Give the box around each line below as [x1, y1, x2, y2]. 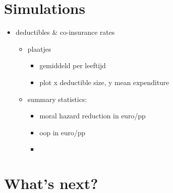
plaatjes [27, 43, 51, 54]
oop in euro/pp [39, 127, 86, 137]
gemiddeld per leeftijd [39, 60, 106, 71]
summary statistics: [27, 94, 87, 104]
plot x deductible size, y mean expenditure [39, 77, 170, 87]
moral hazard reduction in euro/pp [39, 110, 146, 121]
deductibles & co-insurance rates [15, 27, 115, 37]
